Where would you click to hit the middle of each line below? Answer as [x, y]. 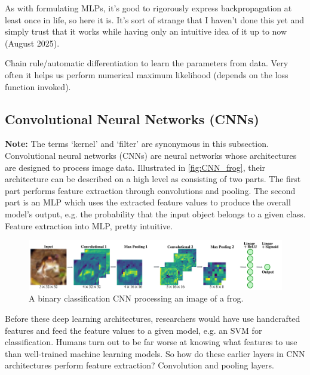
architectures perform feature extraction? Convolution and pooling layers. [139, 365]
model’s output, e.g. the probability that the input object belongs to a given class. [155, 213]
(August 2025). [32, 43]
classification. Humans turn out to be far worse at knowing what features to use [151, 342]
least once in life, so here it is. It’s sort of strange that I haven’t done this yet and [155, 19]
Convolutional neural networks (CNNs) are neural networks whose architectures [151, 155]
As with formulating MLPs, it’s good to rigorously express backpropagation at [148, 8]
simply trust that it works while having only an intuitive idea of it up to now [146, 31]
